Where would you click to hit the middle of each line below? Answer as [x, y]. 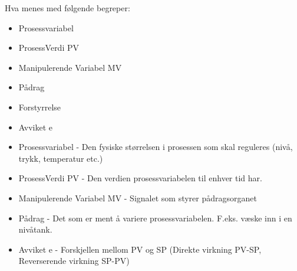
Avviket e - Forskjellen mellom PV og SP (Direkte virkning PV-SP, [140, 249]
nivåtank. [35, 229]
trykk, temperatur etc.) [61, 158]
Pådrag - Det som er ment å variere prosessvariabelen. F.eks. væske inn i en [155, 218]
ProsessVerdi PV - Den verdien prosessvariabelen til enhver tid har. [140, 178]
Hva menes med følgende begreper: [67, 8]
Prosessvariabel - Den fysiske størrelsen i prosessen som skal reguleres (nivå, [156, 147]
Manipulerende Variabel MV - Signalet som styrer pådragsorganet [138, 197]
